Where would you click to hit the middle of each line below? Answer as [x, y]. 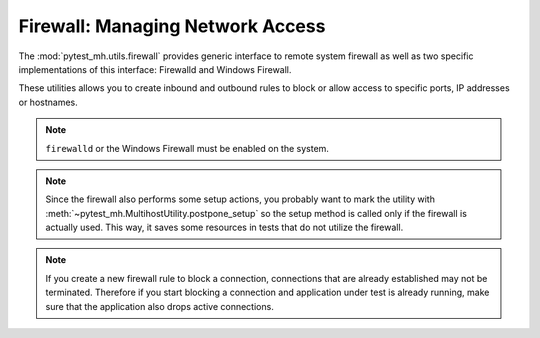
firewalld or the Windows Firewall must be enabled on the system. [187, 148]
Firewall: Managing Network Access [172, 26]
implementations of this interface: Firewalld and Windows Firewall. [155, 69]
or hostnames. [48, 102]
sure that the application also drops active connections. [159, 306]
